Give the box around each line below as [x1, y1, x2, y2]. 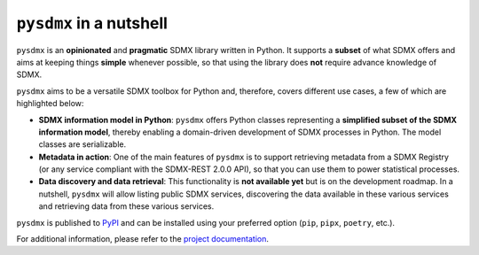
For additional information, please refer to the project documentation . [16, 234, 270, 244]
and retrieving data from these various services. [38, 201, 215, 212]
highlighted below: [16, 98, 84, 109]
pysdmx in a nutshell [16, 13, 169, 33]
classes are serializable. [38, 139, 127, 150]
